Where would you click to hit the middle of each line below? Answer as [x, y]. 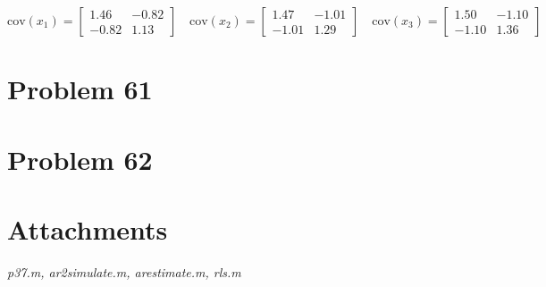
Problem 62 [80, 159]
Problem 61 [80, 89]
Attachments [88, 228]
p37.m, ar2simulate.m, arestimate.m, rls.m [124, 271]
